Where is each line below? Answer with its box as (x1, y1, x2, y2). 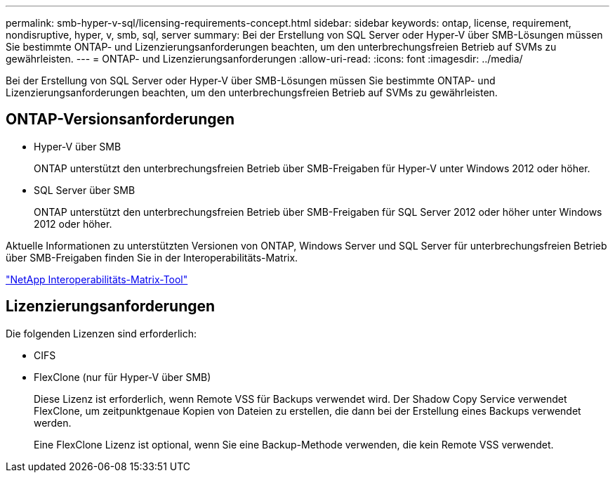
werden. (34, 416, 72, 429)
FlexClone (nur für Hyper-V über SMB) (34, 370, 211, 383)
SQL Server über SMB (34, 183, 135, 196)
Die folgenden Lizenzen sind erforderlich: (6, 327, 197, 340)
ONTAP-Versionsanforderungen (6, 110, 235, 129)
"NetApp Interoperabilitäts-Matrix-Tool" (6, 273, 188, 285)
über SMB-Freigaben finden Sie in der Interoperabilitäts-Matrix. (6, 251, 298, 264)
